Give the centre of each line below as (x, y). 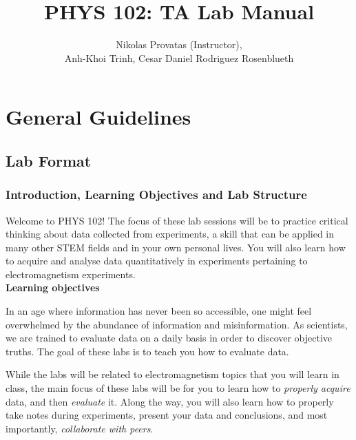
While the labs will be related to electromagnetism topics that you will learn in (172, 374)
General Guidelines (98, 117)
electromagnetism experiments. (71, 274)
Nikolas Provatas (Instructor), (179, 44)
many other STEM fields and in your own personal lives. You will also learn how (176, 247)
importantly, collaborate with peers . (80, 428)
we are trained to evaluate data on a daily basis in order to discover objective (169, 338)
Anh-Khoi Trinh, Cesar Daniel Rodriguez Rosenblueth (179, 57)
